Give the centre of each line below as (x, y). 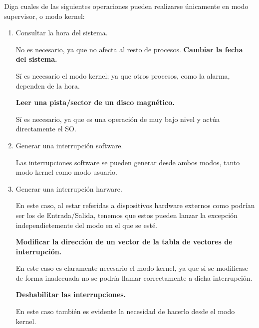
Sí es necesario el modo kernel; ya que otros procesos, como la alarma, (123, 75)
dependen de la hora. (48, 85)
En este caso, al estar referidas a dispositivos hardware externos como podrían (135, 205)
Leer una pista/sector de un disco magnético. (95, 102)
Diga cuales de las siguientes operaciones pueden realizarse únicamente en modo (126, 6)
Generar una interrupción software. (69, 145)
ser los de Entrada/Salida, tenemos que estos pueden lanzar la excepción (127, 215)
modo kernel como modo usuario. (66, 172)
